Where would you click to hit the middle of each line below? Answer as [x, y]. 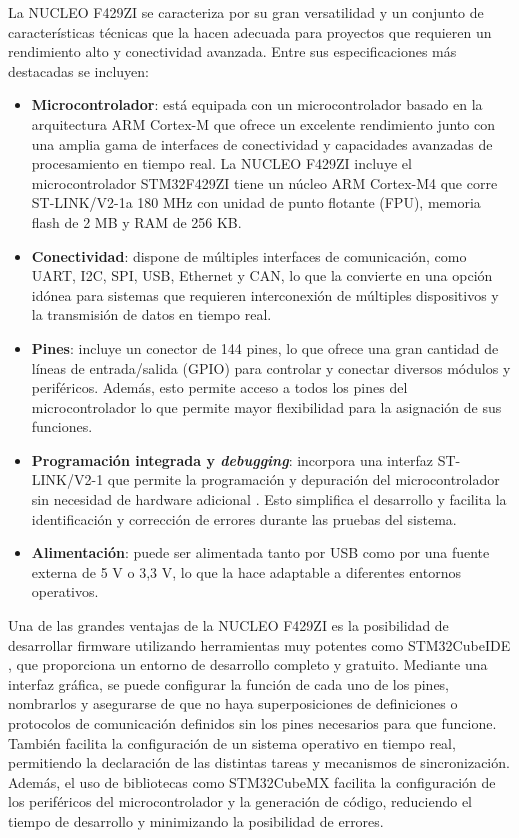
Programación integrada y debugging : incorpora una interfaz [232, 459]
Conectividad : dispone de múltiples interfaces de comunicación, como [249, 255]
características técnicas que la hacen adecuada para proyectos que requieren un [250, 31]
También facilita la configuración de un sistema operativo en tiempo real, [232, 742]
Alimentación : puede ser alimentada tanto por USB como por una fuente [260, 552]
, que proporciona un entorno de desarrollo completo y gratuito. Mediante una [248, 664]
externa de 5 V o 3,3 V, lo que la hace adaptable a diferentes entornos [246, 571]
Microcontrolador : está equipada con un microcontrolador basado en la [257, 104]
